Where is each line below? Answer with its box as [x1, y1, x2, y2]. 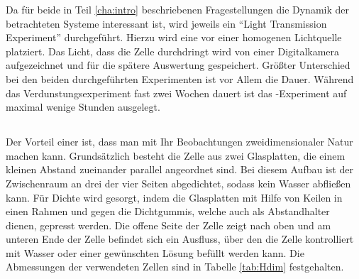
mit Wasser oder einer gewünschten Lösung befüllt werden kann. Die [6, 245, 304, 260]
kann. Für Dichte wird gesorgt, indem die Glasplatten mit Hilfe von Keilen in [6, 190, 343, 204]
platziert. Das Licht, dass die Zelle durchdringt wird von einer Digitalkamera [6, 43, 340, 58]
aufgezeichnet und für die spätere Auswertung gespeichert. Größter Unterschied [6, 58, 350, 72]
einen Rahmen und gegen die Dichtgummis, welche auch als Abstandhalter [6, 204, 330, 219]
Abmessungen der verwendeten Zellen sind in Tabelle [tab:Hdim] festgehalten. [6, 259, 344, 274]
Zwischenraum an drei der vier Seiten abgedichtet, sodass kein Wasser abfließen [6, 175, 351, 190]
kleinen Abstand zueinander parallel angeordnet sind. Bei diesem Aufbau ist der [6, 162, 353, 177]
